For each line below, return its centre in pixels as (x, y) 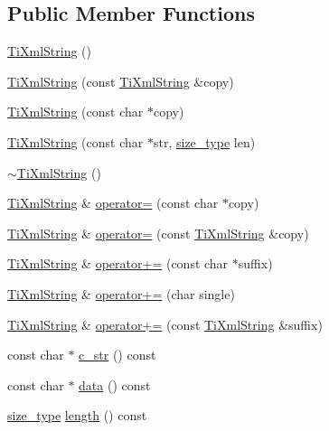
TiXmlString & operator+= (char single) (121, 293)
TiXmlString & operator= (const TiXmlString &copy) (158, 233)
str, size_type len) (204, 141)
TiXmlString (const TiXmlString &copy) (121, 81)
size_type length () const (77, 415)
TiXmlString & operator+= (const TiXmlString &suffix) (165, 324)
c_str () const (117, 355)
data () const (115, 384)
